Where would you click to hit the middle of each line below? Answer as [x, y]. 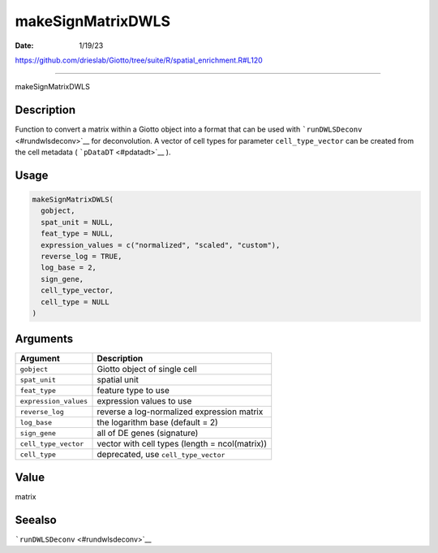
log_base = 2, [69, 268]
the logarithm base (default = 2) [157, 422]
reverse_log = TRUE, [82, 256]
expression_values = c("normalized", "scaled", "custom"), [161, 245]
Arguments [44, 339]
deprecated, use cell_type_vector [161, 455]
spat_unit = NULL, [77, 222]
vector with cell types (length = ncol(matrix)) [182, 444]
